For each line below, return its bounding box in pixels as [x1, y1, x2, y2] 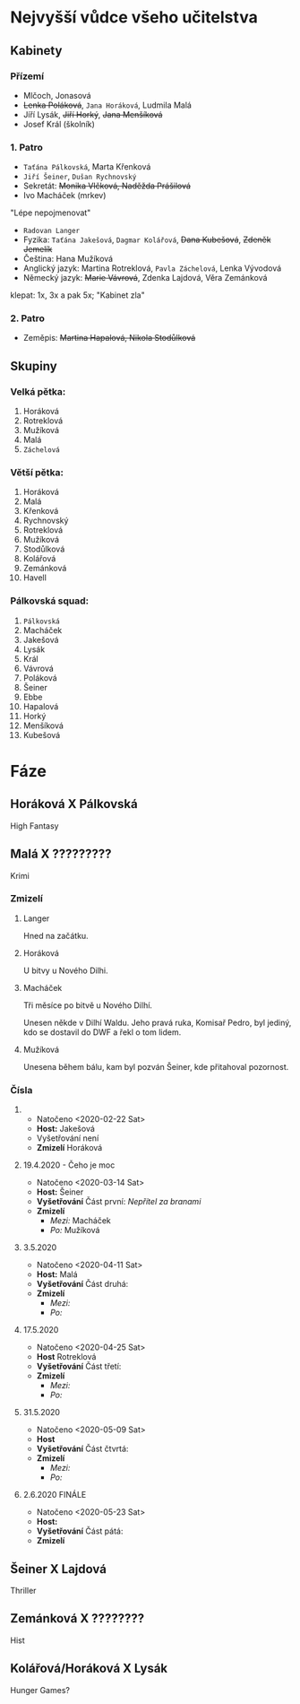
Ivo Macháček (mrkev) [22, 190, 107, 201]
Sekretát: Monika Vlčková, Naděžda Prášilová [22, 180, 192, 191]
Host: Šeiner [36, 1187, 84, 1197]
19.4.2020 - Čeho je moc [22, 1160, 116, 1170]
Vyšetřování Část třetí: [36, 1361, 122, 1372]
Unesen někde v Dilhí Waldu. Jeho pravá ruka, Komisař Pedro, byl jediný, [22, 1017, 292, 1028]
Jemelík [22, 244, 53, 255]
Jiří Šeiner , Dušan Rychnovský [22, 171, 137, 182]
